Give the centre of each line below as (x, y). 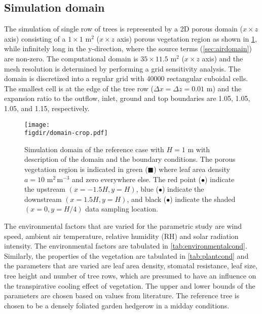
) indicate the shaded (203, 199)
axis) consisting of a (35, 38)
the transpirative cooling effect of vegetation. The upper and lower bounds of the (130, 285)
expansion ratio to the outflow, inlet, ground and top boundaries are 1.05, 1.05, (127, 98)
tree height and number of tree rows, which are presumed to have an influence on (130, 275)
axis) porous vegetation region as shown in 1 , (187, 38)
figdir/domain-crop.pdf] (66, 133)
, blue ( (147, 189)
